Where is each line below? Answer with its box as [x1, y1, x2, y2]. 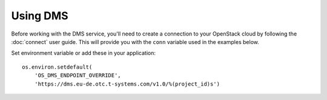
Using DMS [11, 9, 69, 22]
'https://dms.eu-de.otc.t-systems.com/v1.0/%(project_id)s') [34, 80, 220, 87]
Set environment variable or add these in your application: [11, 49, 156, 57]
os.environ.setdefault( [22, 63, 93, 70]
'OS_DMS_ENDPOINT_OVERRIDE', [34, 72, 121, 79]
